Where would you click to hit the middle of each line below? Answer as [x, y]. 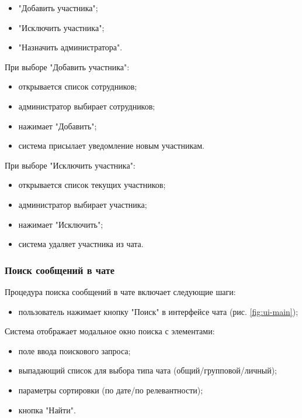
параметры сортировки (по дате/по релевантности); [111, 390]
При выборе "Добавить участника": [67, 66]
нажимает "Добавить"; [58, 126]
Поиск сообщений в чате [60, 270]
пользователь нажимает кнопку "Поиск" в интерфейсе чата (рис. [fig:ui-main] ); [158, 311]
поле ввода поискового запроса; [74, 350]
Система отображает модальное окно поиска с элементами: [110, 331]
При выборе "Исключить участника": [70, 165]
